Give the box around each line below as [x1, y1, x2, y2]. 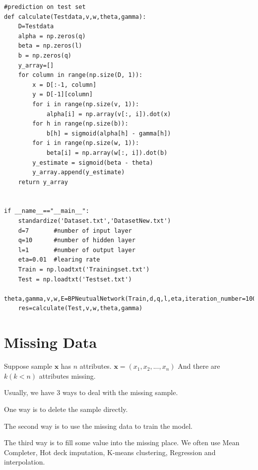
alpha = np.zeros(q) [18, 32, 86, 40]
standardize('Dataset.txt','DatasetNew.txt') [18, 217, 171, 225]
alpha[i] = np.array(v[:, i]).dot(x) [46, 110, 171, 118]
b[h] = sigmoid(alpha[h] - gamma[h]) [46, 130, 171, 137]
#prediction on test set [4, 3, 86, 10]
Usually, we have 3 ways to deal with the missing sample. [4, 387, 178, 398]
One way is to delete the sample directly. [4, 403, 128, 414]
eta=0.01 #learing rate [18, 256, 100, 264]
